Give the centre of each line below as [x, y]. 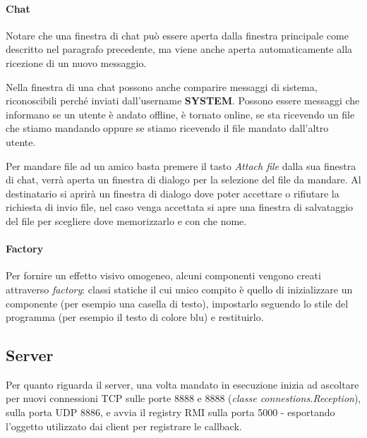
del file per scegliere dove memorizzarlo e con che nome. [126, 220]
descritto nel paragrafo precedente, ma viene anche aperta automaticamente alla [179, 49]
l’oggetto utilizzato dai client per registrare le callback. [124, 426]
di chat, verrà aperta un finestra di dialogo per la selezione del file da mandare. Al [183, 180]
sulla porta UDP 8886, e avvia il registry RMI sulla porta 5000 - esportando [170, 412]
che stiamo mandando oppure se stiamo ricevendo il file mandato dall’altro [167, 128]
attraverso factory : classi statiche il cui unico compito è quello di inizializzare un [179, 289]
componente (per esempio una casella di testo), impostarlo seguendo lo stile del [177, 303]
